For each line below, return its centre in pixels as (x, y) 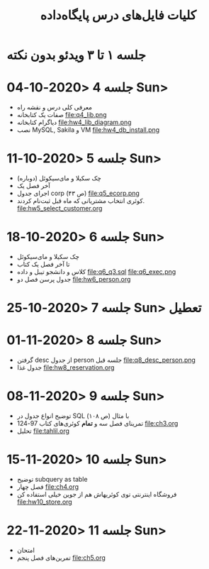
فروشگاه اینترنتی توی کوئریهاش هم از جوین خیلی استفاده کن (97, 494)
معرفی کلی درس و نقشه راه (55, 107)
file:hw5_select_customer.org (60, 209)
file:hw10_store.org (44, 502)
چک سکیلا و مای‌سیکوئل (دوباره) (59, 178)
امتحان (26, 550)
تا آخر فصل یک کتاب (43, 264)
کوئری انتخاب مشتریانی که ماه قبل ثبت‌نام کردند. (81, 201)
